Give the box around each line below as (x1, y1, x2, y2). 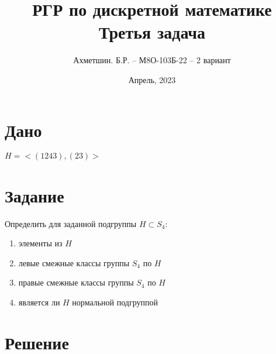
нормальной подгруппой (72, 295, 158, 308)
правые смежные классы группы (18, 276, 134, 288)
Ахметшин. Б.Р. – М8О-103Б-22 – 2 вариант (73, 54, 231, 66)
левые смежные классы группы (18, 256, 130, 269)
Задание (5, 183, 64, 207)
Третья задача (98, 20, 206, 44)
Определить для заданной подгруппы (5, 217, 137, 229)
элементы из (18, 237, 63, 249)
